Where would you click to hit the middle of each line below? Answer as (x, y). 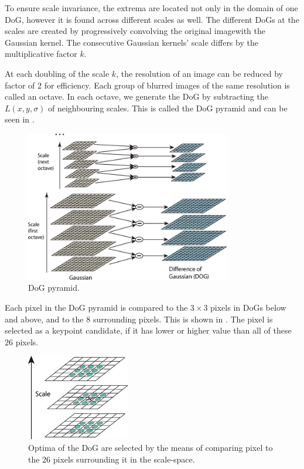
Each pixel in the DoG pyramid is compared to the (96, 307)
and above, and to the (44, 319)
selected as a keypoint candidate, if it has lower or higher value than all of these (148, 330)
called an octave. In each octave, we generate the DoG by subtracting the (136, 96)
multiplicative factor (41, 54)
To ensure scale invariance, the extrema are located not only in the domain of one (151, 8)
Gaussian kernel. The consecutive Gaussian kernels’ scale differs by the (131, 42)
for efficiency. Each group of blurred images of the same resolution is (167, 85)
